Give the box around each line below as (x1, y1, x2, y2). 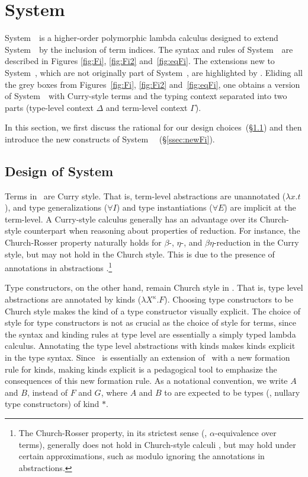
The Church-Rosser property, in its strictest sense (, (18, 427, 207, 439)
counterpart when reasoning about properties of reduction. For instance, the (24, 224, 300, 237)
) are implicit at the (224, 201, 296, 214)
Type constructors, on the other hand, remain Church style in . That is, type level (5, 281, 303, 294)
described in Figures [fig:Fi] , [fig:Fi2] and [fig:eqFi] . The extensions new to (5, 55, 275, 67)
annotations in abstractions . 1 (5, 260, 113, 274)
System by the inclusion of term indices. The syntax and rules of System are (5, 43, 293, 55)
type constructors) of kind (5, 397, 100, 410)
